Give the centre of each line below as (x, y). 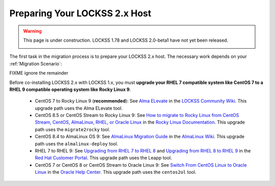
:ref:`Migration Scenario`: (36, 64)
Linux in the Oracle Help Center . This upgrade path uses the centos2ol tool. (116, 172)
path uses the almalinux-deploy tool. (76, 144)
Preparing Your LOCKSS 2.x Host (80, 13)
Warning (32, 31)
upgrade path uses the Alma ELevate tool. (79, 108)
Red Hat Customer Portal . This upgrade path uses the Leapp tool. (103, 158)
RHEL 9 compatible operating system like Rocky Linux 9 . (70, 89)
